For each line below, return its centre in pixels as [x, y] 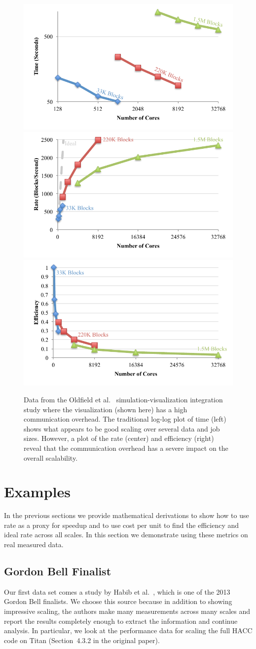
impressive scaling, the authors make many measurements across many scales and [127, 611]
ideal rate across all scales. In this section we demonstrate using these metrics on [126, 535]
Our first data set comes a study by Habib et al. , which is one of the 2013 [117, 591]
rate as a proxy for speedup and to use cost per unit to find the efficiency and [122, 525]
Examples [37, 492]
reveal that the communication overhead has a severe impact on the [126, 448]
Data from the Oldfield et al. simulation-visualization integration [123, 399]
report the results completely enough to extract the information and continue [121, 621]
